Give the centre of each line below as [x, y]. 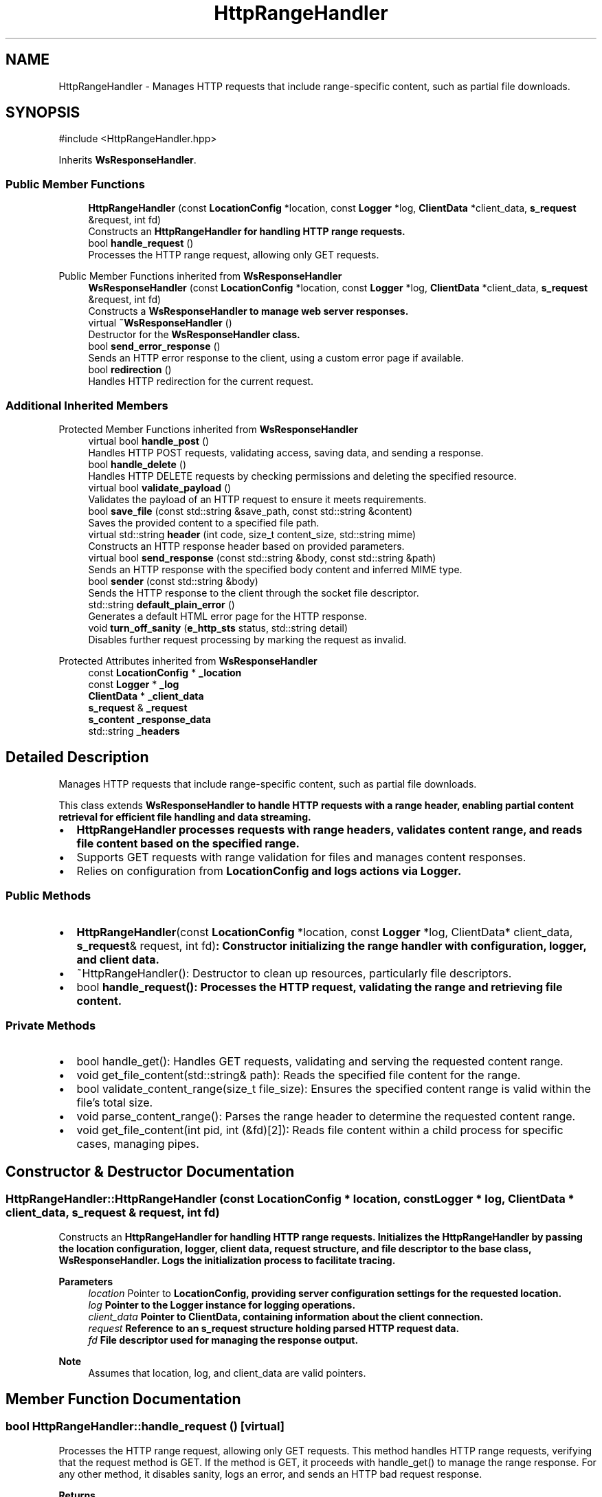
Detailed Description [77, 757]
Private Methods [51, 1025]
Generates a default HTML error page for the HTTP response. [227, 616]
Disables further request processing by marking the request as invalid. [247, 639]
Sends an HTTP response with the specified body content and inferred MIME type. [275, 569]
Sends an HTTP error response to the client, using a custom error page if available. [276, 358]
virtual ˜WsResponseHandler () [160, 323]
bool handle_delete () [137, 464]
